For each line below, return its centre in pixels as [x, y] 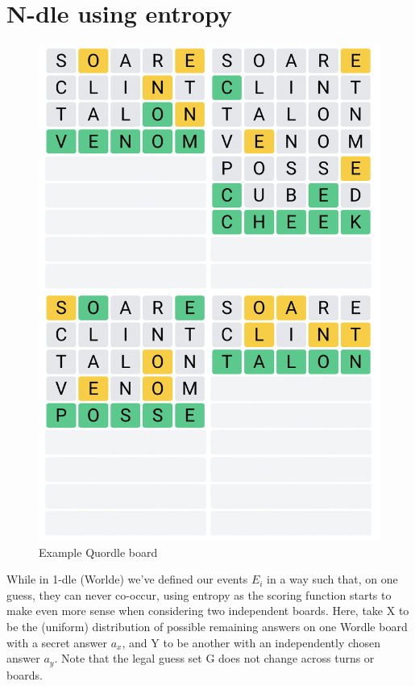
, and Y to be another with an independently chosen [251, 642]
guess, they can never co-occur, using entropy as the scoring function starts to [199, 594]
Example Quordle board [98, 552]
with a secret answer [57, 642]
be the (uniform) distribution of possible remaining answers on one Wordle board [207, 627]
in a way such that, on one [332, 579]
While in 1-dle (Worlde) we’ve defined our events [127, 579]
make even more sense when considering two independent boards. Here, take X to [208, 611]
